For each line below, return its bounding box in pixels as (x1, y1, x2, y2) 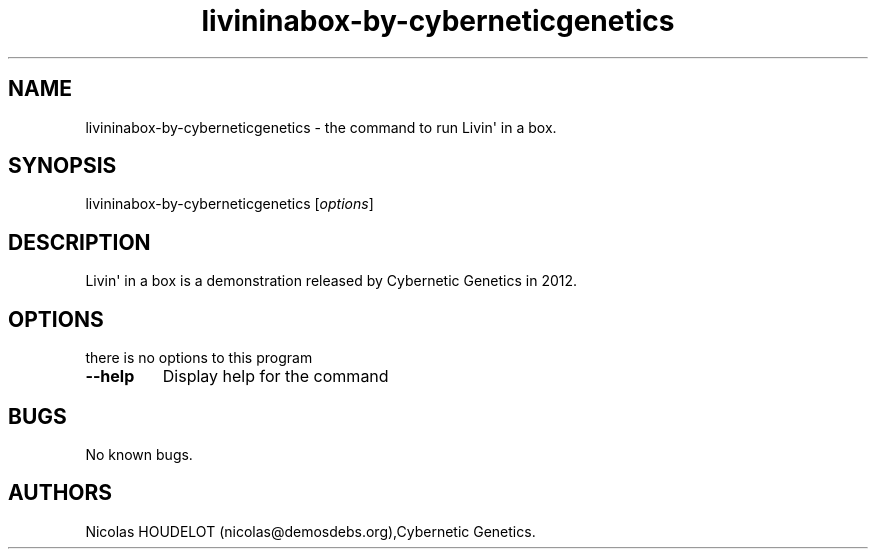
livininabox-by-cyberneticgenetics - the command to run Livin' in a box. (85, 118, 557, 136)
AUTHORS (8, 480, 113, 506)
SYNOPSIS (8, 153, 117, 179)
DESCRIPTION (8, 229, 151, 255)
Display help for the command (162, 366, 389, 387)
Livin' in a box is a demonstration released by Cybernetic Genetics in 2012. (85, 272, 578, 290)
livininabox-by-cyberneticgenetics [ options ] (85, 195, 374, 213)
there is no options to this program (85, 349, 313, 367)
